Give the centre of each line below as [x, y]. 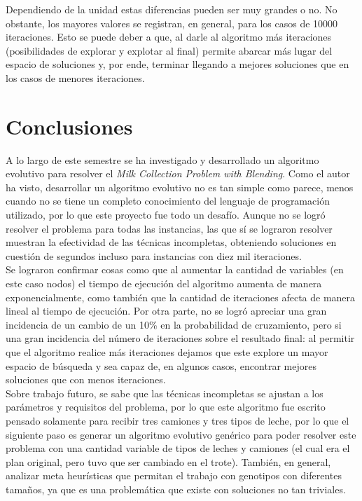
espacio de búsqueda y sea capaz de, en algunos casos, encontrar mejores [161, 365]
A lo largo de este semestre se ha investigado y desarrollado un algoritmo [162, 159]
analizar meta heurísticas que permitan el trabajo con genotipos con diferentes [174, 475]
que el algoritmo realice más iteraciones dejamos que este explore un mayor [167, 352]
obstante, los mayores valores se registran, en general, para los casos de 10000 [172, 23]
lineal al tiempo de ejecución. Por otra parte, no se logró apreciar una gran [166, 311]
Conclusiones [69, 126]
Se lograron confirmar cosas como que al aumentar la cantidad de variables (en [175, 269]
